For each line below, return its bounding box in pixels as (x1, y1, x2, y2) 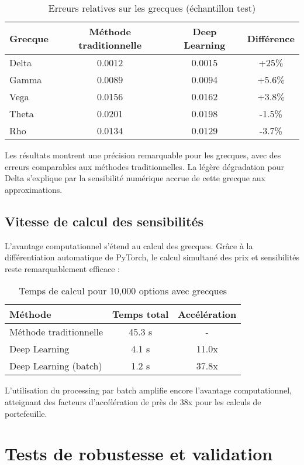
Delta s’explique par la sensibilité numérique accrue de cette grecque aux (5, 172, 265, 184)
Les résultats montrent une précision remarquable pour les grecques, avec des (5, 149, 281, 161)
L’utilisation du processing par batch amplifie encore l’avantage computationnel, (5, 384, 292, 396)
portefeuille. (5, 407, 47, 419)
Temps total (112, 307, 169, 321)
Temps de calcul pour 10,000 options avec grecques (19, 284, 227, 298)
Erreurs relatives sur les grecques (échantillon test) (48, 1, 256, 15)
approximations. (5, 183, 63, 195)
